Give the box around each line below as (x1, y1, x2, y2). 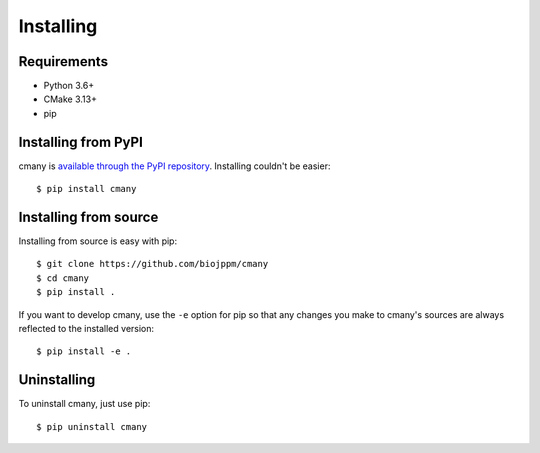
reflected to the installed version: (18, 323, 155, 334)
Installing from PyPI (18, 133, 144, 150)
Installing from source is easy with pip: (18, 235, 178, 247)
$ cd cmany (36, 272, 90, 284)
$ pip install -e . (36, 346, 132, 357)
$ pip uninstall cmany (36, 421, 148, 432)
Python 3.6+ (43, 80, 95, 92)
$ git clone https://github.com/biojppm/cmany (36, 258, 269, 270)
